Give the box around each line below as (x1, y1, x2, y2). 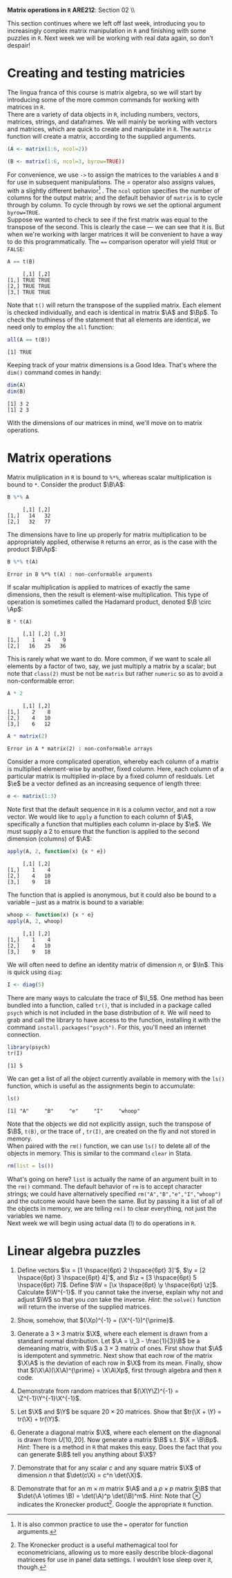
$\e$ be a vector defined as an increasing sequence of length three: (7, 779, 202, 788)
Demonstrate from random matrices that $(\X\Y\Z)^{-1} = (17, 1387, 180, 1395)
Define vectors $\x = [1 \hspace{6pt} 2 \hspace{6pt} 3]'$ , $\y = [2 (17, 1266, 206, 1274)
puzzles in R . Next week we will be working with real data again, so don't (7, 34, 214, 42)
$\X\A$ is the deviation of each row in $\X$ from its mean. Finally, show (17, 1358, 222, 1367)
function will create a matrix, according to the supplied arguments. (7, 132, 196, 140)
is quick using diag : (7, 968, 63, 976)
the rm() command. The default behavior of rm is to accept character (7, 1182, 202, 1191)
